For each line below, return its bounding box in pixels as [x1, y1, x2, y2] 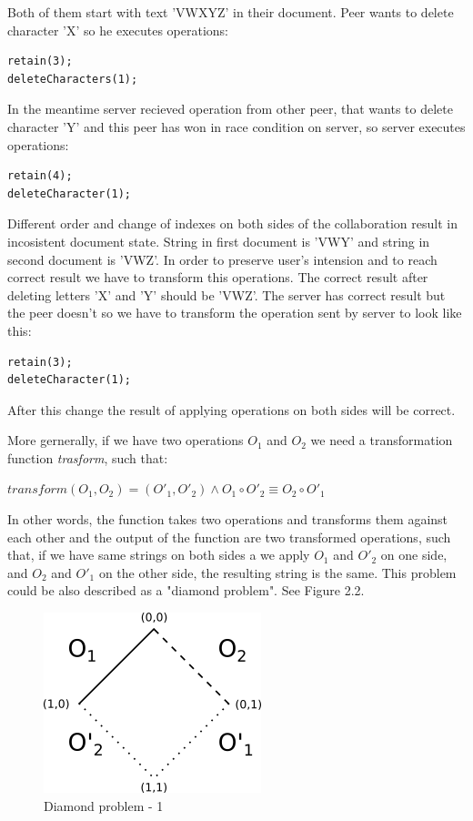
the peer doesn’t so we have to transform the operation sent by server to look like [7, 303, 462, 322]
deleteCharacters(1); [7, 72, 138, 86]
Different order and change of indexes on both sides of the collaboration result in [7, 214, 458, 233]
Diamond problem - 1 [44, 796, 164, 815]
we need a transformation [310, 431, 453, 450]
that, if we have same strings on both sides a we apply [7, 545, 310, 564]
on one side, [380, 545, 448, 564]
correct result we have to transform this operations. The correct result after [7, 268, 428, 287]
